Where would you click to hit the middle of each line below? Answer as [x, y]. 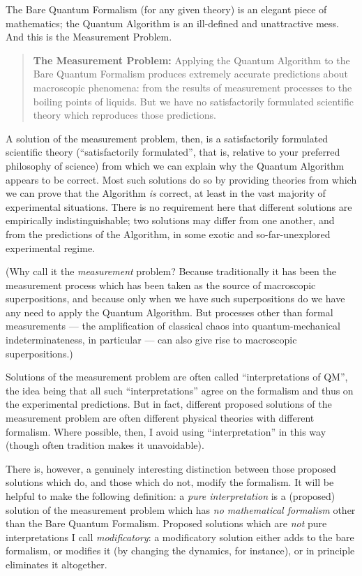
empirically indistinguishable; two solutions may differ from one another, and [170, 220]
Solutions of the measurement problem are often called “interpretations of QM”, [177, 377]
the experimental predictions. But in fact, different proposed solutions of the [169, 404]
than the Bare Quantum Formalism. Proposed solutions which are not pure [166, 523]
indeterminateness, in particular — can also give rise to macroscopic [151, 340]
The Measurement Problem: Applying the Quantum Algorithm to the [191, 60]
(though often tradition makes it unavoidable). [105, 445]
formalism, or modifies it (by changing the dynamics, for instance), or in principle [180, 551]
